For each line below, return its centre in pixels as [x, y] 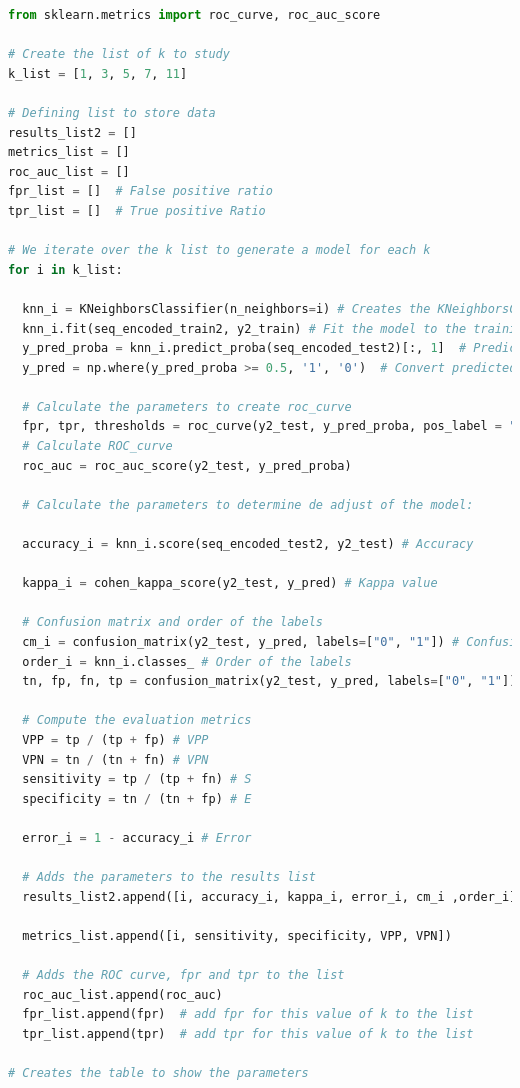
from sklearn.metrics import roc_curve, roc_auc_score [194, 15]
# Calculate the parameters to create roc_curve [187, 406]
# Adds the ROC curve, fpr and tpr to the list [183, 975]
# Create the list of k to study [119, 54]
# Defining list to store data [112, 112]
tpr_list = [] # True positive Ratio [137, 210]
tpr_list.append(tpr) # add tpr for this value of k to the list [248, 1033]
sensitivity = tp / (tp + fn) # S [137, 779]
